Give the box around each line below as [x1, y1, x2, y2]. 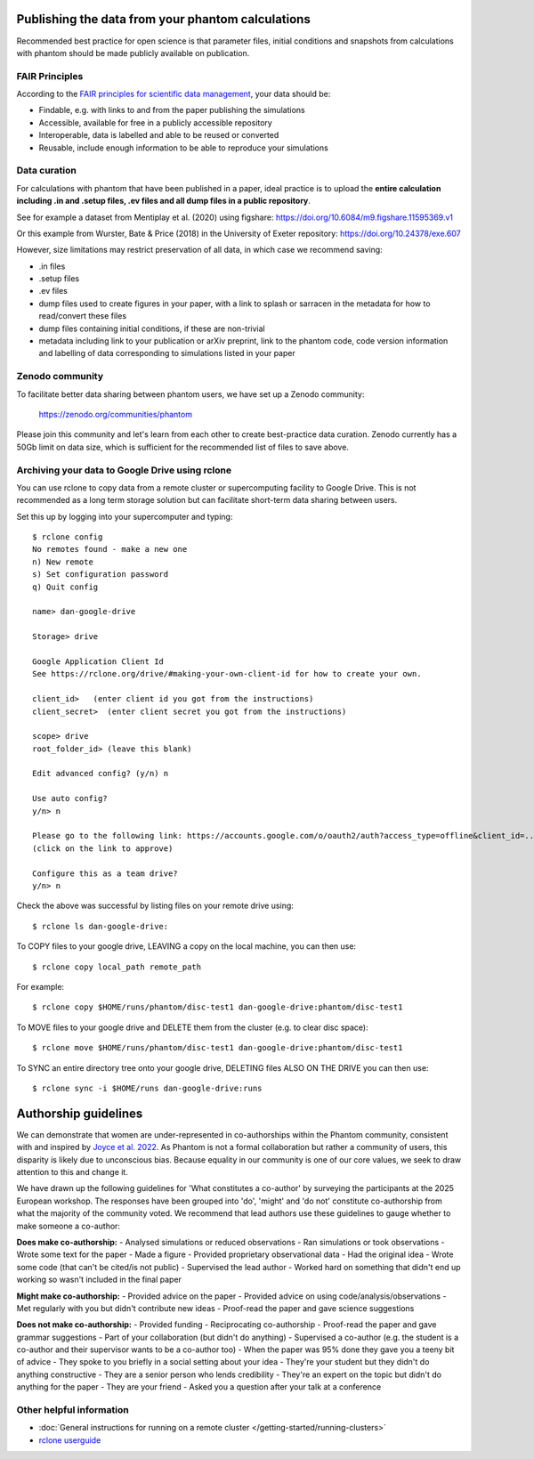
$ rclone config [32, 532, 103, 542]
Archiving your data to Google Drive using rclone [16, 464, 231, 476]
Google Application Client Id [32, 656, 165, 667]
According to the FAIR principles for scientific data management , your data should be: [16, 89, 331, 100]
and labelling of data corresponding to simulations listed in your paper [38, 348, 295, 359]
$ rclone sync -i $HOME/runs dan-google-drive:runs [32, 1082, 263, 1093]
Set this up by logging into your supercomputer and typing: [16, 511, 233, 522]
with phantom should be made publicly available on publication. [16, 47, 250, 58]
